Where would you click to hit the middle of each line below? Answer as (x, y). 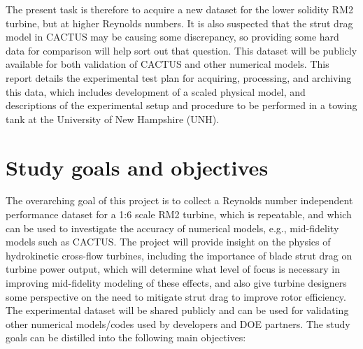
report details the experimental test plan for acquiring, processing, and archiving (179, 77)
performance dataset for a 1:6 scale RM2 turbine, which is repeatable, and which (179, 214)
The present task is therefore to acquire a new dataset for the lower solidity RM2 (179, 9)
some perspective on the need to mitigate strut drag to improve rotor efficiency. (176, 296)
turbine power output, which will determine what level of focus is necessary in (173, 269)
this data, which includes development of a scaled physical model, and (156, 91)
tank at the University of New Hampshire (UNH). (113, 119)
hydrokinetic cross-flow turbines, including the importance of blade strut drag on (179, 255)
